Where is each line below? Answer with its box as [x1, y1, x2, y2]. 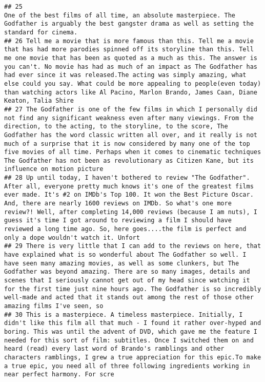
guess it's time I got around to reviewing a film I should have [4, 217, 232, 224]
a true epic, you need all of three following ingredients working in [4, 362, 250, 370]
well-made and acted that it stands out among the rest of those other [4, 294, 254, 301]
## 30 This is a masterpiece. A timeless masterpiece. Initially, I [4, 311, 243, 318]
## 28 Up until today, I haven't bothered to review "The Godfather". [4, 174, 250, 182]
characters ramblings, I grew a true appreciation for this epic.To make [4, 353, 261, 361]
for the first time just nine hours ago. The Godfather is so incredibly [4, 285, 261, 293]
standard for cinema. [4, 28, 78, 36]
